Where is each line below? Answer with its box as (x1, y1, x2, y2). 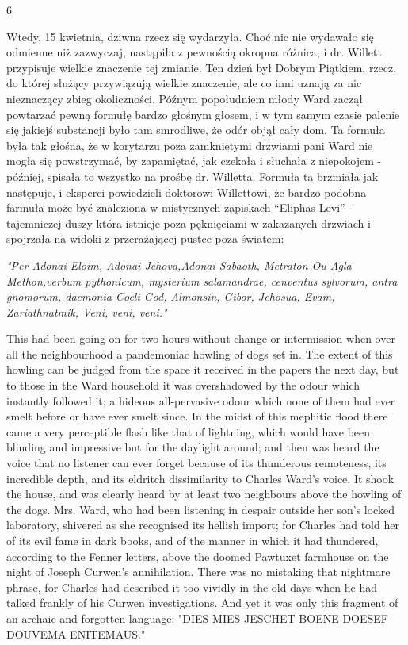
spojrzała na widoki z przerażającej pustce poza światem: (6, 230, 284, 247)
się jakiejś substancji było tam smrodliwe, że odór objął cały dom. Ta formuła (6, 121, 385, 138)
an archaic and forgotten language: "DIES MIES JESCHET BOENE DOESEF (6, 609, 388, 626)
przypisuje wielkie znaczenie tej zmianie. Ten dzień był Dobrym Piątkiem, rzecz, (6, 59, 397, 75)
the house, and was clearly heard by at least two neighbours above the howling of (6, 486, 402, 502)
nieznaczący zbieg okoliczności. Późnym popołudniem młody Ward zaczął (6, 90, 363, 106)
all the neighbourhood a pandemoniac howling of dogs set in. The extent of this (6, 345, 393, 362)
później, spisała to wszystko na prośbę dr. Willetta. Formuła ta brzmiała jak (6, 167, 379, 184)
